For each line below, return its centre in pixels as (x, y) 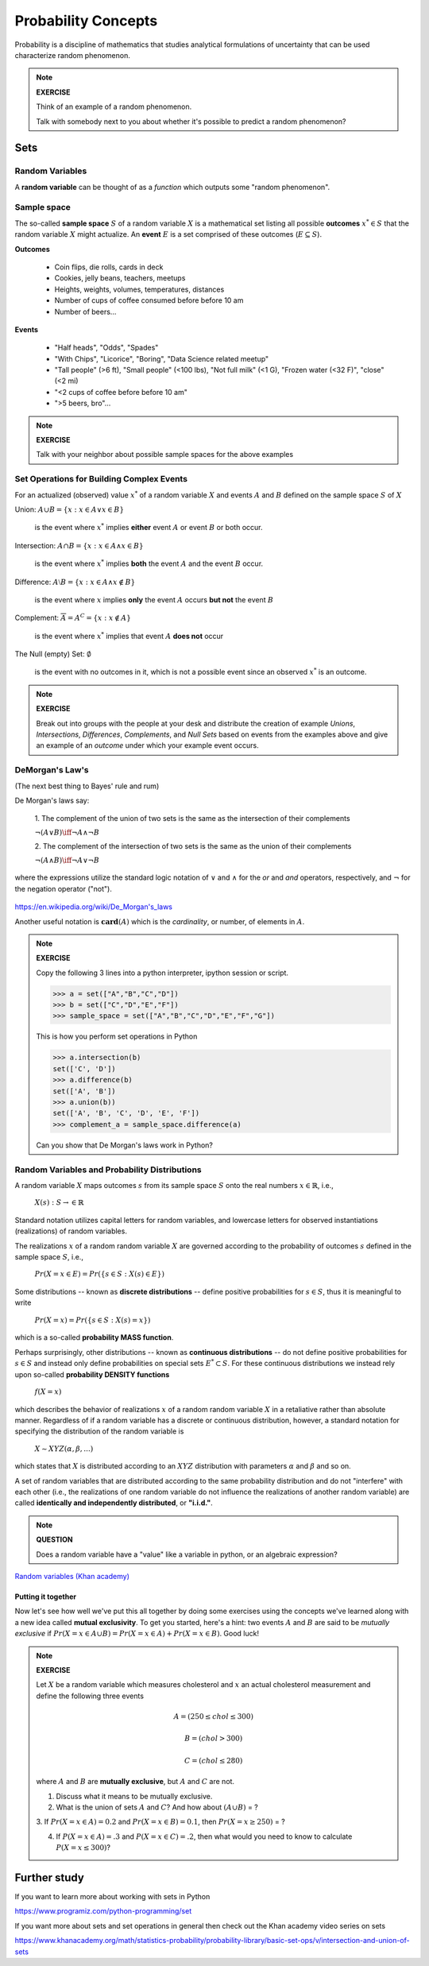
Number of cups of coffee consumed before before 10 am (149, 300)
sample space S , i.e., (49, 1257)
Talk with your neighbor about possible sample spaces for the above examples (165, 455)
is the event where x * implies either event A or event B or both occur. (149, 527)
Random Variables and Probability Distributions (108, 1170)
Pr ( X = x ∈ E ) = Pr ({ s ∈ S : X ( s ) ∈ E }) (99, 1274)
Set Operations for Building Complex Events (101, 479)
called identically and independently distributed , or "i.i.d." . (114, 1503)
